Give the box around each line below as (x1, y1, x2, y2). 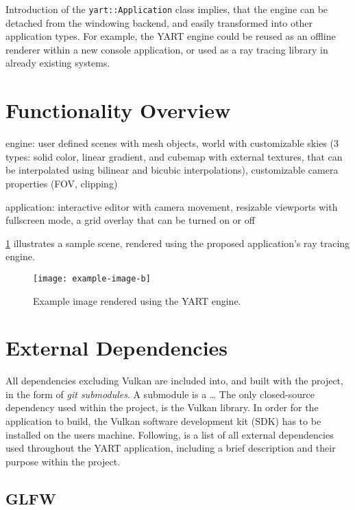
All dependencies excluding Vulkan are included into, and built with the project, (5, 373, 343, 388)
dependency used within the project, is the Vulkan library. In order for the (5, 400, 319, 415)
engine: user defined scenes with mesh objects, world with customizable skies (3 (5, 136, 339, 150)
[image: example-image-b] (33, 273, 151, 283)
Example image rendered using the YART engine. (33, 293, 241, 308)
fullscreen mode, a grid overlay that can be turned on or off (5, 213, 255, 227)
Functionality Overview (5, 96, 231, 124)
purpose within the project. (5, 454, 121, 468)
